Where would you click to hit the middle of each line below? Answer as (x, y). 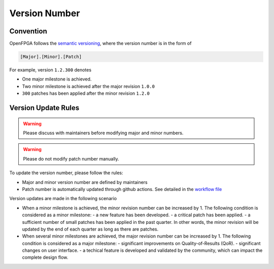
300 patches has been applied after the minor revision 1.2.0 (86, 93)
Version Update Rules (44, 108)
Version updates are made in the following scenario (63, 199)
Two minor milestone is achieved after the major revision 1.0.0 (88, 86)
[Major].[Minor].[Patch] (51, 57)
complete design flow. (45, 257)
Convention (28, 31)
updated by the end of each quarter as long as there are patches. (90, 229)
